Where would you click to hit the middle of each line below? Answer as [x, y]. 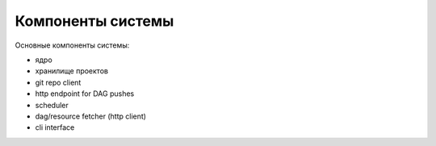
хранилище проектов [72, 71]
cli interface [55, 127]
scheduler [52, 105]
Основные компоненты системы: [72, 45]
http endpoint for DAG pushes [85, 94]
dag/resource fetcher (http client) [91, 116]
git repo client [58, 82]
